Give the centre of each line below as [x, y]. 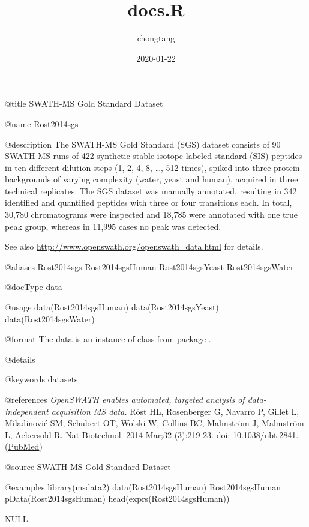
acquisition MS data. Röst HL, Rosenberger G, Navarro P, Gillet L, [175, 411]
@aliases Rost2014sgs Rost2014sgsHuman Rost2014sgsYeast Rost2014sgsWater [149, 266]
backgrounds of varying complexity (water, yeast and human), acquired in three [151, 179]
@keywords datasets [41, 379]
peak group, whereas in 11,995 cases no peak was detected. [113, 226]
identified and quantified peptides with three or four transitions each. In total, [148, 203]
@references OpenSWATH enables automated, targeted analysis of [125, 399]
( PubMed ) [24, 446]
